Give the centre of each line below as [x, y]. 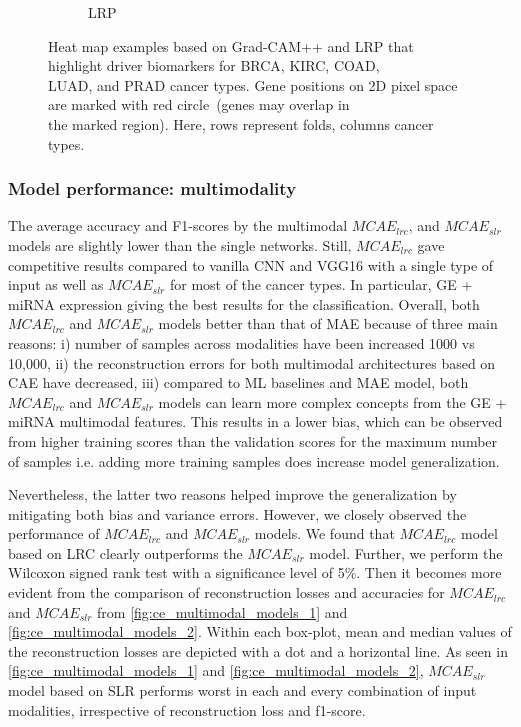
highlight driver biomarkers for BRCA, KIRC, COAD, [214, 65]
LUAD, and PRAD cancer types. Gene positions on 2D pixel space [253, 84]
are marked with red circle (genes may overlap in [199, 104]
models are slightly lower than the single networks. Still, [180, 244]
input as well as [56, 284]
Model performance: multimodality [152, 188]
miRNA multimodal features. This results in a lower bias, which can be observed [255, 421]
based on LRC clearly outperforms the [125, 552]
